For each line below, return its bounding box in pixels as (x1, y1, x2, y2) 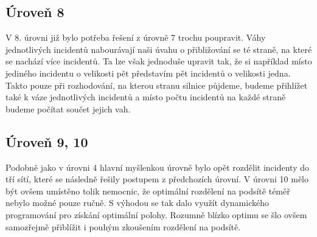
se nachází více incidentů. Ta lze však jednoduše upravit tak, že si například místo (5, 55, 312, 67)
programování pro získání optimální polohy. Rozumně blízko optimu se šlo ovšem (5, 208, 307, 221)
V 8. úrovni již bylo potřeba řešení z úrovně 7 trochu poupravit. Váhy (5, 31, 266, 44)
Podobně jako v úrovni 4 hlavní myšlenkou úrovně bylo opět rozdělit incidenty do (5, 160, 309, 173)
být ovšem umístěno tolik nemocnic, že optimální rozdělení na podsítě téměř (5, 184, 290, 197)
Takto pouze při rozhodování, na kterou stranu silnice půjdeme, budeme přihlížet (5, 78, 308, 91)
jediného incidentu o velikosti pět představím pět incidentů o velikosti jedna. (5, 66, 291, 79)
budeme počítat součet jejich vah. (5, 102, 131, 115)
